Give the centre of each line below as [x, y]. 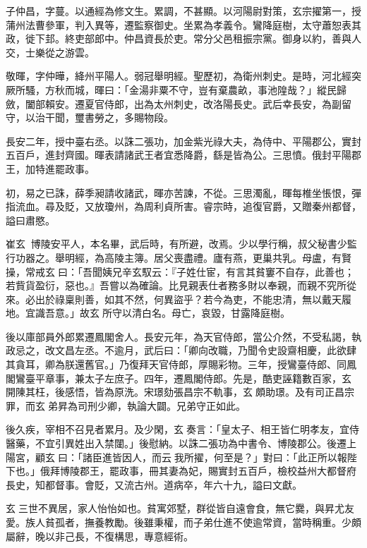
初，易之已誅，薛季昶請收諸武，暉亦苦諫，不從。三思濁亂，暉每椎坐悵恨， [179, 192]
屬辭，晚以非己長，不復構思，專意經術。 [100, 536]
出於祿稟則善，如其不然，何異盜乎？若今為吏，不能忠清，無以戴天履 [193, 299]
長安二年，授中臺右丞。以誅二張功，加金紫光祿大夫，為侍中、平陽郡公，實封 [183, 141]
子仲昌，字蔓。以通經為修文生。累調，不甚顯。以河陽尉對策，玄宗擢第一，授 [183, 11]
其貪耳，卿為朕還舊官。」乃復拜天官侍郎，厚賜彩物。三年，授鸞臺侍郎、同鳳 [181, 364]
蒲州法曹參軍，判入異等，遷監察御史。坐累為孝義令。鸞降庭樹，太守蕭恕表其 [183, 24]
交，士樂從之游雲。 [50, 52]
